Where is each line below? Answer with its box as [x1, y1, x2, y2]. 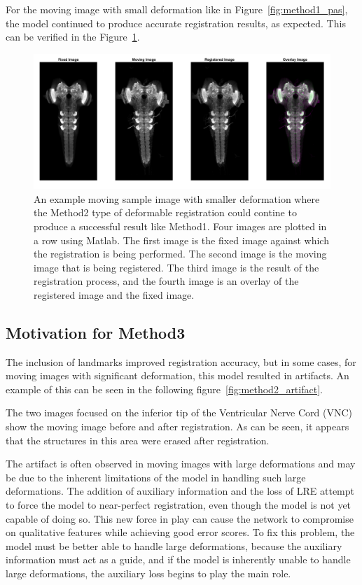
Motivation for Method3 [6, 321, 186, 343]
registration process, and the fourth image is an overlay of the [34, 274, 299, 288]
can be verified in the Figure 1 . [6, 29, 140, 44]
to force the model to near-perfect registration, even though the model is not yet [6, 498, 351, 512]
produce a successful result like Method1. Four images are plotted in [34, 218, 327, 233]
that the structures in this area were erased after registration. [6, 432, 270, 447]
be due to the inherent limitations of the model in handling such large [6, 470, 306, 484]
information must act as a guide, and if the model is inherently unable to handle [6, 552, 351, 567]
